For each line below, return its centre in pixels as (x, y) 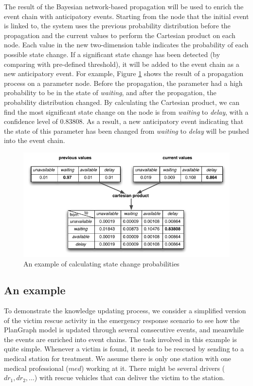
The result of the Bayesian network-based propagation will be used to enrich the (124, 6)
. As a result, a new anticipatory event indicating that (163, 121)
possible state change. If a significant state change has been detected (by (112, 54)
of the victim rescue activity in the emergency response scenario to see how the (122, 320)
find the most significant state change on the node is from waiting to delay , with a (126, 112)
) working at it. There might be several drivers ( (153, 368)
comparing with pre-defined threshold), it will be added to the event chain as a (122, 64)
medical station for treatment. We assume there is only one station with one (117, 358)
